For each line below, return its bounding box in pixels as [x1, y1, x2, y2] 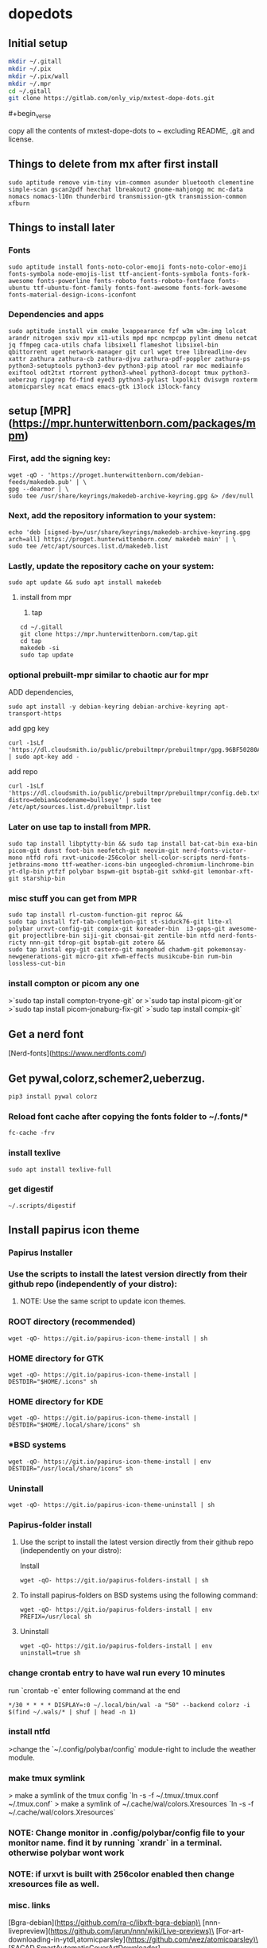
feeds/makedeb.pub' [8, 478, 73, 486]
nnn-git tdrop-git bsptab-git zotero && [29, 939, 165, 947]
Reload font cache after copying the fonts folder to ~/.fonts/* [8, 1110, 249, 1121]
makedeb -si [19, 645, 60, 653]
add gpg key [8, 724, 49, 734]
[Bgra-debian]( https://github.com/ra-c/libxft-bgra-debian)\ [8, 1918, 201, 1927]
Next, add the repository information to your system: [8, 510, 216, 521]
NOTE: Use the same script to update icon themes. [19, 1296, 187, 1306]
